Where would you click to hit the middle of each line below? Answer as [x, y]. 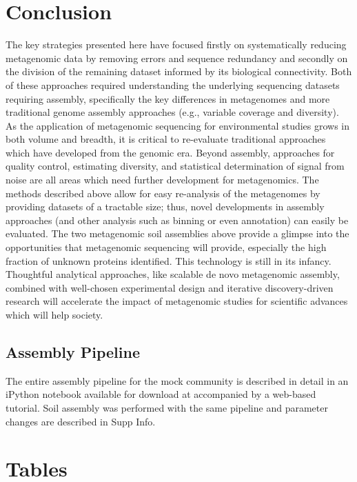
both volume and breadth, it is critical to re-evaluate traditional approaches [166, 139]
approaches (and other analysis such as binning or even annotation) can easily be [177, 220]
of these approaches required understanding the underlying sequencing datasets [173, 84]
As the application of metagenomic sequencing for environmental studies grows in [178, 125]
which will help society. [54, 314]
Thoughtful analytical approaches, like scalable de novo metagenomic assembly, [173, 274]
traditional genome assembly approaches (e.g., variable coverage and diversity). [172, 112]
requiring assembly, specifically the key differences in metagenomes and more [168, 98]
